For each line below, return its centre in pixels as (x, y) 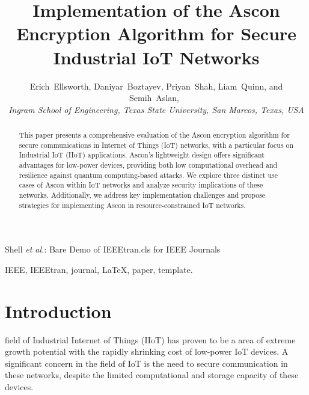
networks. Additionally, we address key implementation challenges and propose (142, 195)
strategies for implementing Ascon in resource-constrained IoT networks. (132, 205)
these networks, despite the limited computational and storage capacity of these (152, 375)
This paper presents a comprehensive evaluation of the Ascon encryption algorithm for (154, 135)
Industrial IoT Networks (156, 57)
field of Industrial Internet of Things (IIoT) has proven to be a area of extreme (150, 339)
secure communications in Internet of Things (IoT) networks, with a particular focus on (156, 145)
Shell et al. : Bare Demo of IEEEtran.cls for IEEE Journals (113, 249)
